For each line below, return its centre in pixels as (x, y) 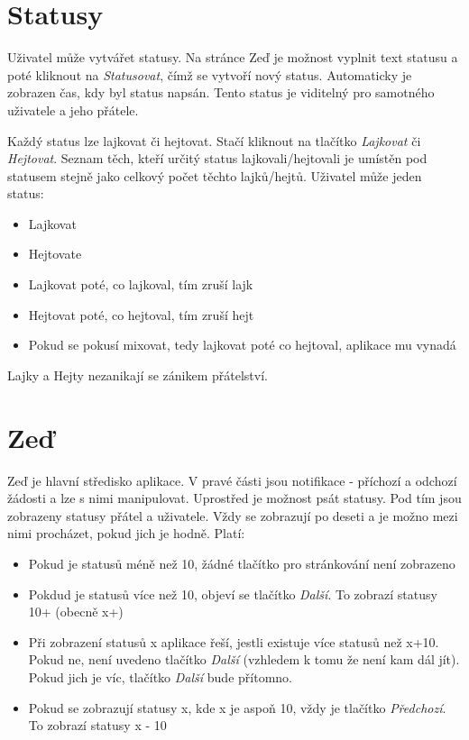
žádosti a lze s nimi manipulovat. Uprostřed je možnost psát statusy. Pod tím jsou (234, 498)
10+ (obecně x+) (76, 612)
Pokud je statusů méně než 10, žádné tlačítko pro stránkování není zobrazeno (242, 563)
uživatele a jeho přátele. (73, 110)
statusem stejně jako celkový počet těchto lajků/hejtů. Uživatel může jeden (215, 175)
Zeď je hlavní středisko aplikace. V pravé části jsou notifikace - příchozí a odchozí (232, 480)
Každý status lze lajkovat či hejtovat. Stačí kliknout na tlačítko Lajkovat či (214, 140)
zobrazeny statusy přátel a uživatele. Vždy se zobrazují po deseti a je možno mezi (233, 515)
